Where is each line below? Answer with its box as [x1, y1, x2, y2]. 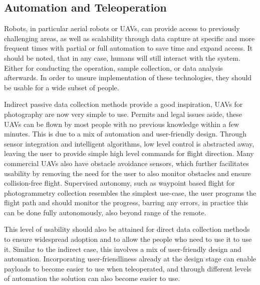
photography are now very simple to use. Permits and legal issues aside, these [4, 108, 242, 119]
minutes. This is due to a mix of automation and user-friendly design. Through [4, 128, 246, 139]
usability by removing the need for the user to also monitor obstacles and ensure [4, 168, 251, 178]
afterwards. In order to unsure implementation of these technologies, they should [4, 72, 252, 83]
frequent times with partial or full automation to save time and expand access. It [4, 43, 253, 53]
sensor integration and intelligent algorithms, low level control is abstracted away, [4, 138, 254, 149]
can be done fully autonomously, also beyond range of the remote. [4, 207, 206, 217]
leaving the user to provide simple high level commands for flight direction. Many [4, 148, 254, 159]
